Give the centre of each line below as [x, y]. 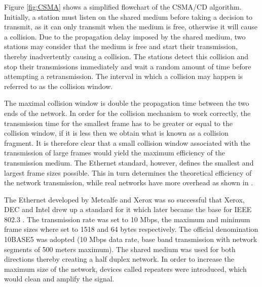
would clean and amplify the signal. [59, 279]
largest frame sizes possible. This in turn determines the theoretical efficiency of [128, 172]
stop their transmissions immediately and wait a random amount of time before [128, 66]
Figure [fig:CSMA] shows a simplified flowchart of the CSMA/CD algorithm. [123, 7]
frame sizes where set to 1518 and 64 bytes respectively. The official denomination [131, 229]
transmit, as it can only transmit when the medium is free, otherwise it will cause [131, 27]
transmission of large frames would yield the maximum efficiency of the [115, 153]
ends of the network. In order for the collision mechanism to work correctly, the [127, 113]
